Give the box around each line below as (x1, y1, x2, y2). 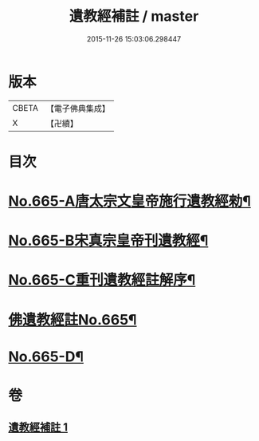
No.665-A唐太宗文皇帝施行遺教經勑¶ (8, 192, 251, 211)
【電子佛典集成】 (45, 103, 110, 114)
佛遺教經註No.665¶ (8, 310, 137, 329)
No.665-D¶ (8, 348, 84, 365)
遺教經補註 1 (8, 420, 69, 435)
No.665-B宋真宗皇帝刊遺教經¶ (8, 232, 209, 250)
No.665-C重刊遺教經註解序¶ (8, 271, 196, 289)
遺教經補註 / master (69, 7, 199, 26)
